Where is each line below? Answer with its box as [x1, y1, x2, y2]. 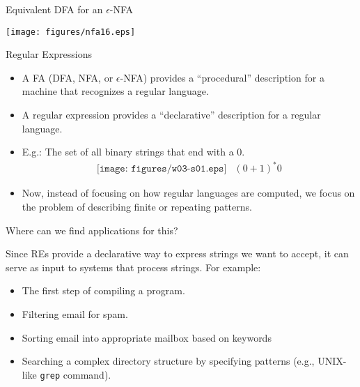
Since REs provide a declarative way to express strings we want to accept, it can [6, 246, 349, 261]
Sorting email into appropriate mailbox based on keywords [22, 330, 272, 344]
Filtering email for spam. [22, 306, 128, 321]
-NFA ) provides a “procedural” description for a [120, 70, 324, 84]
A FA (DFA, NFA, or [22, 70, 114, 84]
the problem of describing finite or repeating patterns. [22, 199, 252, 213]
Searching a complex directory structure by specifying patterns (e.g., [22, 354, 315, 368]
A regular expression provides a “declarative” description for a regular [22, 107, 321, 122]
